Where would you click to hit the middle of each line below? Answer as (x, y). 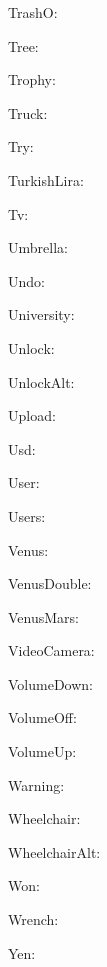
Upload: (32, 415)
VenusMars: (43, 616)
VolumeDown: (50, 683)
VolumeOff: (42, 717)
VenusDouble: (50, 583)
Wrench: (33, 919)
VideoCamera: (51, 650)
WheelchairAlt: (54, 851)
